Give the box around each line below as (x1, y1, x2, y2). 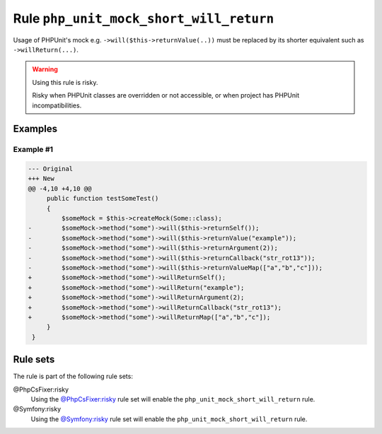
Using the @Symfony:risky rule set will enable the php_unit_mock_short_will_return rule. (30, 414, 308, 423)
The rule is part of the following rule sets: (13, 372, 134, 381)
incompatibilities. (32, 101, 82, 110)
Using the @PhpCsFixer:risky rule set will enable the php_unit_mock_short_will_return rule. (30, 394, 316, 403)
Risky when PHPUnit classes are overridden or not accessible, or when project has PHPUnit (32, 91, 300, 100)
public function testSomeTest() (46, 194, 159, 203)
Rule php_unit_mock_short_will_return (13, 11, 274, 26)
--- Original (28, 165, 74, 173)
